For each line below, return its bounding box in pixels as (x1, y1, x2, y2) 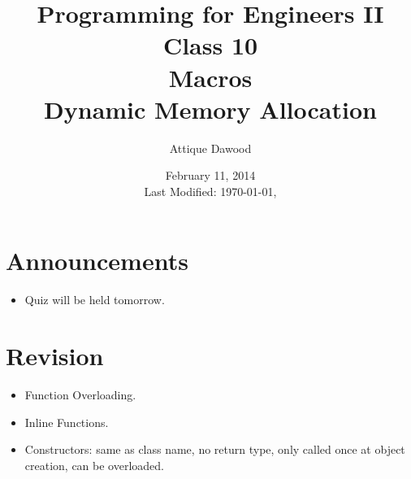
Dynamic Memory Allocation (44, 92, 377, 125)
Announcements (6, 244, 188, 277)
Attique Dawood (169, 139, 252, 156)
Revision (6, 339, 104, 372)
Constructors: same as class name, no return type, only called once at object (24, 441, 405, 458)
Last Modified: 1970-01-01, (144, 182, 277, 199)
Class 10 (162, 28, 258, 62)
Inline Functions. (24, 413, 109, 430)
